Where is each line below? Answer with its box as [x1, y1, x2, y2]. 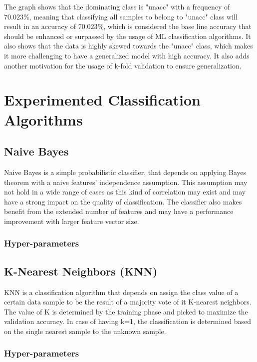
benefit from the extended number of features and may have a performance [4, 206, 234, 216]
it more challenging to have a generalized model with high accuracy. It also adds [4, 50, 250, 60]
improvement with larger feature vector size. [4, 215, 139, 226]
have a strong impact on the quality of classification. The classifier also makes [4, 196, 242, 206]
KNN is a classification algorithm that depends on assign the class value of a [4, 286, 239, 297]
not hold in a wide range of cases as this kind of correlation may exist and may [4, 186, 246, 197]
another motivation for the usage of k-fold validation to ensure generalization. [4, 60, 242, 70]
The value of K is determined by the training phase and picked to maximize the [4, 306, 248, 316]
